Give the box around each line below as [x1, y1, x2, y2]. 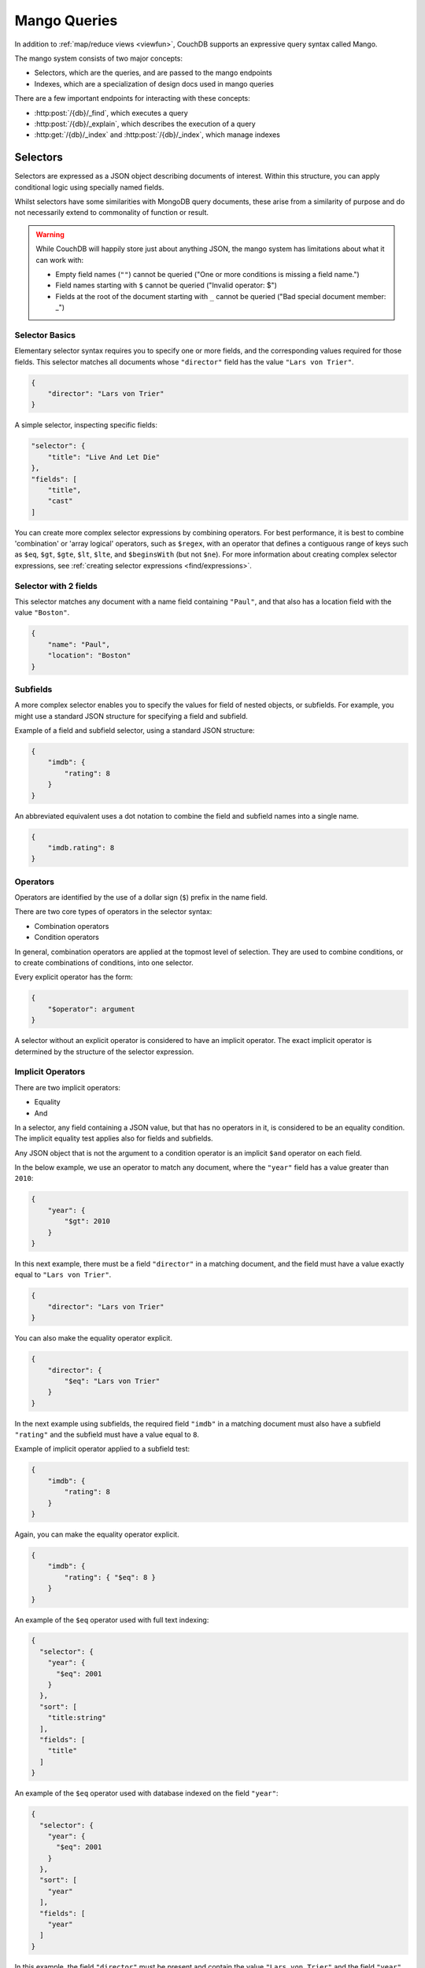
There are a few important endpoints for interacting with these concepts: [14, 94, 251, 103]
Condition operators [34, 933, 100, 942]
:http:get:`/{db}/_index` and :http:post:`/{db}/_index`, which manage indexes [34, 130, 281, 139]
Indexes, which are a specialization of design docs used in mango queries [34, 79, 275, 88]
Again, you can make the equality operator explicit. [14, 1530, 180, 1539]
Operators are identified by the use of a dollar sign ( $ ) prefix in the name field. [14, 893, 268, 902]
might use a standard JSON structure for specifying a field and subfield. [14, 711, 248, 720]
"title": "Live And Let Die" [47, 453, 161, 461]
